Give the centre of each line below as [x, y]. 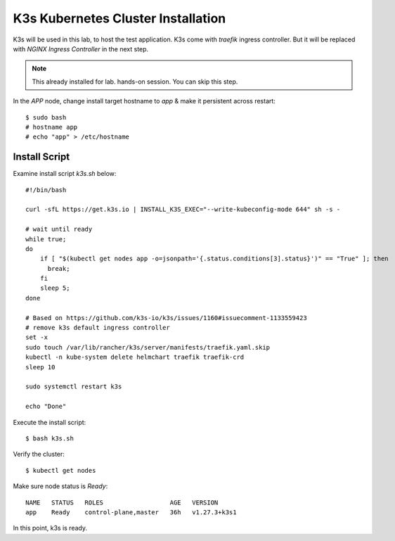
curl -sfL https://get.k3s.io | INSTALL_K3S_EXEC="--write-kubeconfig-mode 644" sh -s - [183, 210]
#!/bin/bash [46, 190]
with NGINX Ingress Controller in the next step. [81, 49]
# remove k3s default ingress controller [98, 328]
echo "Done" [46, 407]
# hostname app [52, 127]
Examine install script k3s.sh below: [65, 174]
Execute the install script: [50, 422]
